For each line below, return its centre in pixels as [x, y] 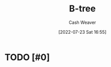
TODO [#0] [27, 57]
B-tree [82, 9]
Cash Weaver [82, 22]
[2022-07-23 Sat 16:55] [82, 32]
